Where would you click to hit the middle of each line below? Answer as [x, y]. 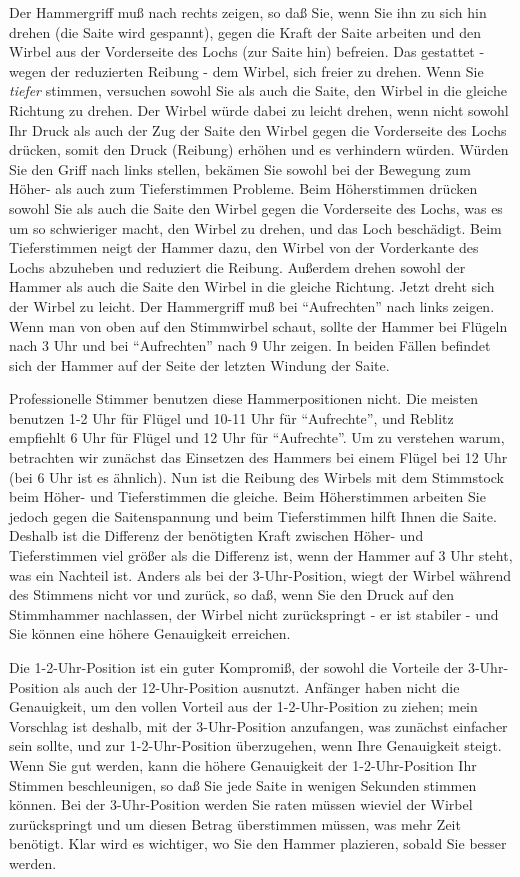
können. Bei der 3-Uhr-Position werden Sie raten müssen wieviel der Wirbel [241, 804]
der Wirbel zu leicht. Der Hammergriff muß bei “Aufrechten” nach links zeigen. [252, 305]
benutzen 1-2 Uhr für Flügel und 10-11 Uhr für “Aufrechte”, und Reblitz [231, 417]
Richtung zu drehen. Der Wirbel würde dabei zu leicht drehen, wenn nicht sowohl [259, 109]
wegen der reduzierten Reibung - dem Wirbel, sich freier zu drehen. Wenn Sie [246, 70]
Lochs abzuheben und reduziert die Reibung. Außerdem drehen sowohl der [237, 266]
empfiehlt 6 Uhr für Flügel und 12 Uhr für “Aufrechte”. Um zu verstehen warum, [257, 437]
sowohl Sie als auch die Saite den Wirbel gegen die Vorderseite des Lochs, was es [256, 207]
